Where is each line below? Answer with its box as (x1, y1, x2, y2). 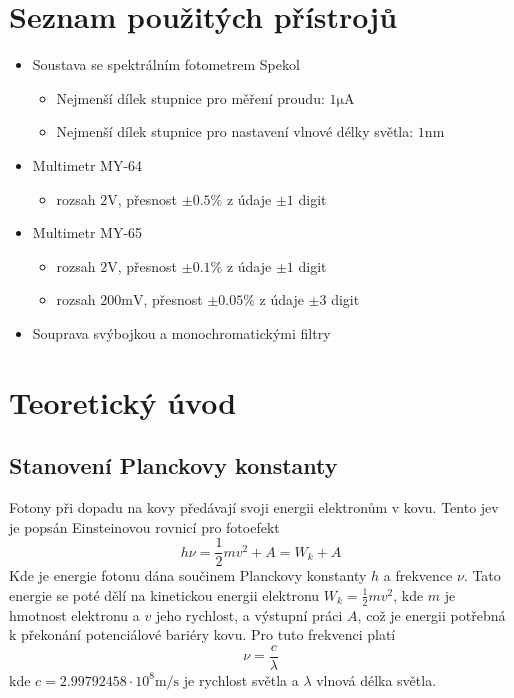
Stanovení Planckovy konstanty (9, 450, 338, 481)
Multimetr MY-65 (32, 222, 143, 243)
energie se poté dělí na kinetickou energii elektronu (9, 584, 320, 605)
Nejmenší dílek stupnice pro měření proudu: (56, 87, 325, 108)
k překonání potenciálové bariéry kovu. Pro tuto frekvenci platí (9, 624, 396, 645)
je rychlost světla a (183, 669, 299, 690)
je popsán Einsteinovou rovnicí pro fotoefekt (9, 516, 280, 537)
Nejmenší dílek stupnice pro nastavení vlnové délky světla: (56, 121, 414, 142)
